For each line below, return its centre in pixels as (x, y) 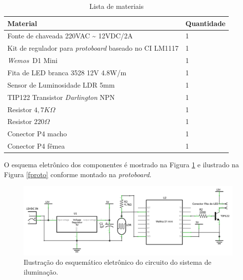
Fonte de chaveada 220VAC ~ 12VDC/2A (70, 36)
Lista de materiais (117, 6)
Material (22, 23)
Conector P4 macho (37, 134)
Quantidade (206, 23)
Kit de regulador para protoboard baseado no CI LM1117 (93, 48)
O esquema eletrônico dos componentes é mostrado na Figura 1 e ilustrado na (121, 165)
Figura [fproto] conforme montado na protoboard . (78, 174)
